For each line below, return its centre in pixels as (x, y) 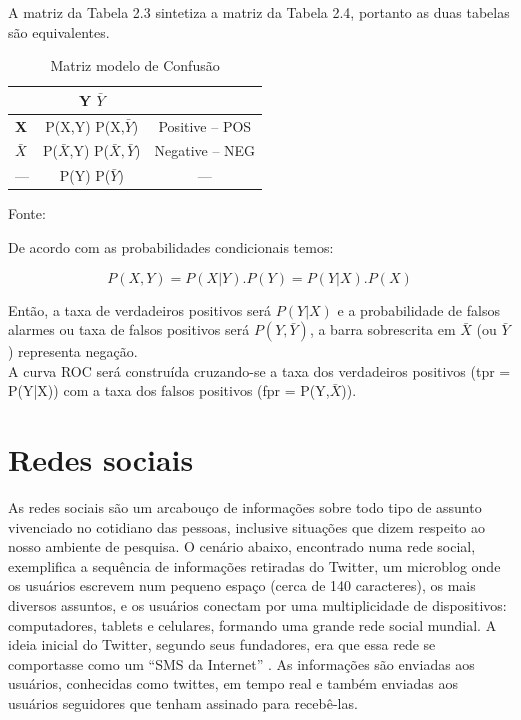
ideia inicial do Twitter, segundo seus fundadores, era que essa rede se (222, 644)
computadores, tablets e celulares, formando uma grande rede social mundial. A (252, 624)
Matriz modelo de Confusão (135, 65)
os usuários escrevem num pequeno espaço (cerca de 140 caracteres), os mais (242, 585)
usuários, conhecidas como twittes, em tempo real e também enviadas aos (233, 683)
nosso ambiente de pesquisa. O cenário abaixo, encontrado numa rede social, (242, 546)
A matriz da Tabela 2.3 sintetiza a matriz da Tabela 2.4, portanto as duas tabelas (259, 12)
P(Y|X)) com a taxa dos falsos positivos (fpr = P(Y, (169, 390)
